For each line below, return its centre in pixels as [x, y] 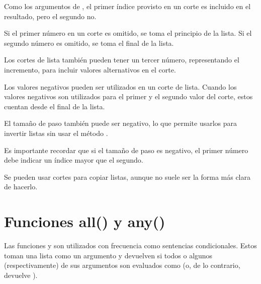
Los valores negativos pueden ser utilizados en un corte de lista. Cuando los [120, 86]
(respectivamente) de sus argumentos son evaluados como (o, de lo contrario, [122, 265]
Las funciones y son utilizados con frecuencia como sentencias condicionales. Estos [130, 245]
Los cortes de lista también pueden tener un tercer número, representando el [122, 60]
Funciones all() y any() [85, 221]
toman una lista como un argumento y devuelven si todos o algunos [108, 255]
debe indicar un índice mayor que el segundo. [74, 160]
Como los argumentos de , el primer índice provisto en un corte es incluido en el [127, 6]
